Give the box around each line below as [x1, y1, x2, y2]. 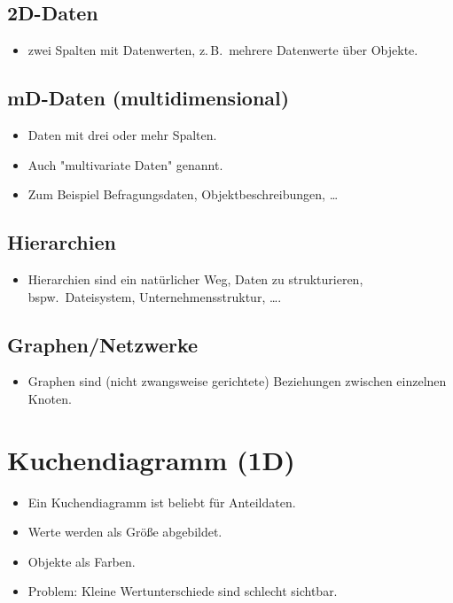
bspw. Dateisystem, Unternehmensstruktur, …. [27, 287, 282, 305]
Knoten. [27, 389, 72, 407]
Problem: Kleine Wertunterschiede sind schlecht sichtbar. [27, 582, 338, 600]
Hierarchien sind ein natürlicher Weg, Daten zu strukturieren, [27, 269, 363, 288]
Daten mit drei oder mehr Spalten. [27, 126, 217, 143]
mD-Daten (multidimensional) [7, 84, 290, 112]
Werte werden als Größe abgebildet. [27, 522, 223, 541]
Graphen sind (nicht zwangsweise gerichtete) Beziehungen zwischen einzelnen [27, 372, 447, 390]
